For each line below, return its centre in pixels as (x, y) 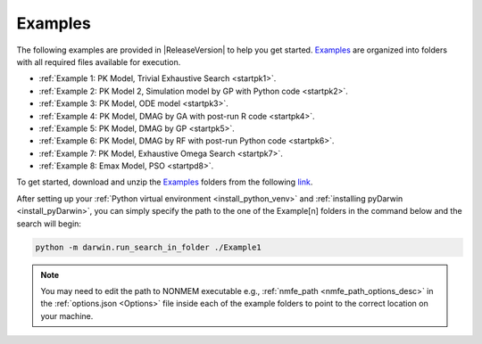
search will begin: (49, 224)
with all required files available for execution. (99, 61)
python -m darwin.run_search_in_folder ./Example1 (149, 247)
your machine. (67, 315)
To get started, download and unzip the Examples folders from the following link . (165, 182)
